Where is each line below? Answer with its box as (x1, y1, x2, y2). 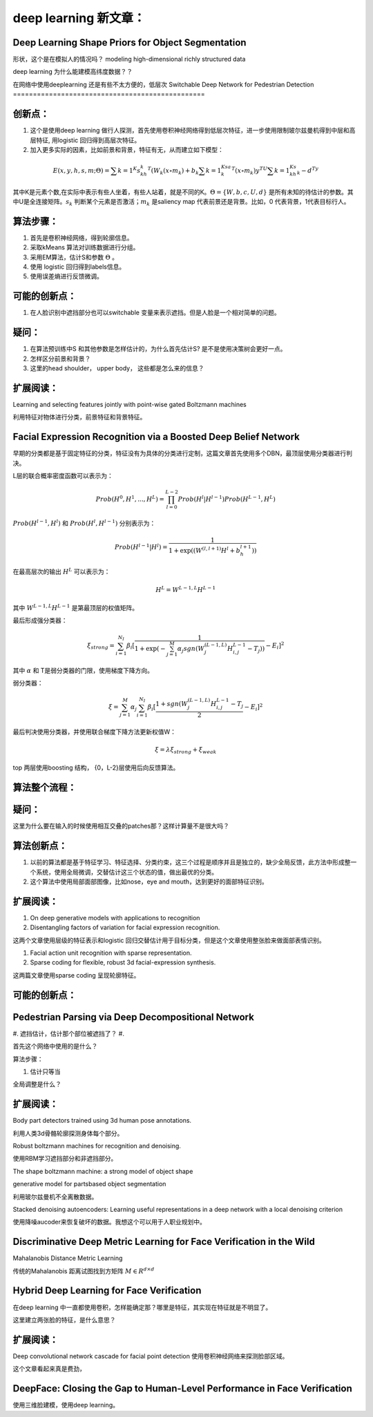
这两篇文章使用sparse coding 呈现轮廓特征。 (12, 971, 140, 979)
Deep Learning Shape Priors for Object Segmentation (12, 37, 247, 48)
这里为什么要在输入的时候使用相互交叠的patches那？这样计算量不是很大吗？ (12, 822, 229, 830)
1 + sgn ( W (155, 700, 188, 708)
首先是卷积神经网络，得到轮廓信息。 (30, 234, 133, 242)
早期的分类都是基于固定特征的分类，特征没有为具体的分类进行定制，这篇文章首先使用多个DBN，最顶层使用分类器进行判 (12, 449, 352, 457)
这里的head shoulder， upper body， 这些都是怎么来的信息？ (30, 363, 204, 372)
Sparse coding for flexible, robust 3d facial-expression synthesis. (30, 958, 216, 967)
